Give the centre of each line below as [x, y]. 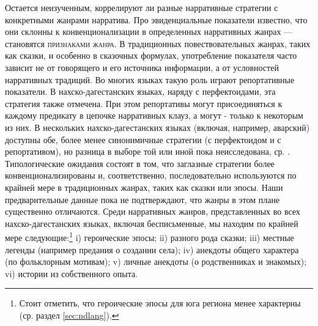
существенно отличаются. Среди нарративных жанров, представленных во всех [153, 211]
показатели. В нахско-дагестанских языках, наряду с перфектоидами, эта [140, 91]
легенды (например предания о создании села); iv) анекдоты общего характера [152, 249]
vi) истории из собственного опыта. [72, 273]
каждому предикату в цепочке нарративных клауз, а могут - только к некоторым [154, 115]
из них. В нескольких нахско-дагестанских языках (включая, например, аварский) [157, 127]
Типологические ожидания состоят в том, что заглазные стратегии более [140, 163]
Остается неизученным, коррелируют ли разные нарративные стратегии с [142, 7]
